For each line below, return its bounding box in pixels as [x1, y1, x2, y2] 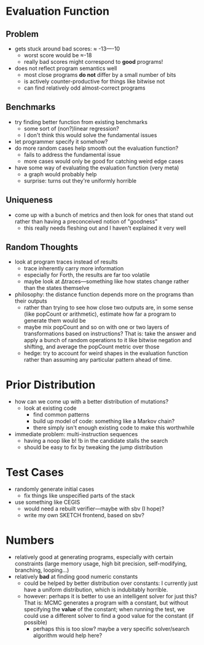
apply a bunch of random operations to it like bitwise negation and [23, 337, 192, 344]
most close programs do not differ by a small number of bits [23, 71, 176, 78]
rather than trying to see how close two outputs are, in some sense [23, 304, 194, 311]
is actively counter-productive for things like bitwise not [23, 78, 165, 85]
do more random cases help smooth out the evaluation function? [14, 144, 179, 152]
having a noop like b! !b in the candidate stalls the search [23, 437, 168, 445]
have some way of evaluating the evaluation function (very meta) [14, 164, 179, 171]
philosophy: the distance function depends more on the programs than [14, 291, 194, 299]
